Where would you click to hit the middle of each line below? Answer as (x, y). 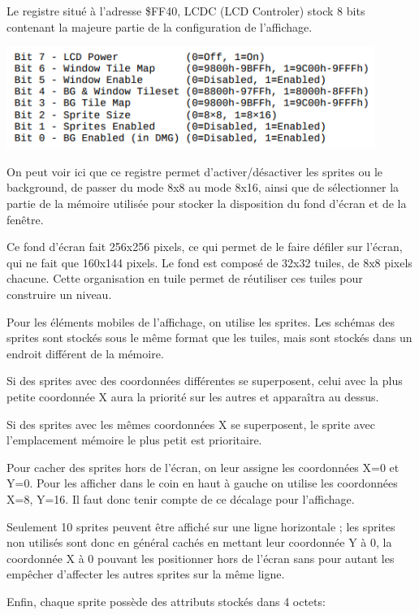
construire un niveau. (59, 295)
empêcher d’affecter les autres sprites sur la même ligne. (146, 574)
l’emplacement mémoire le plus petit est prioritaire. (134, 440)
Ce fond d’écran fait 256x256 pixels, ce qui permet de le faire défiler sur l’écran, (205, 247)
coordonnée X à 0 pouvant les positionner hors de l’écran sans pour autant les (201, 558)
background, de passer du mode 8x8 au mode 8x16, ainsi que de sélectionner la (203, 187)
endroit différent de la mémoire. (85, 353)
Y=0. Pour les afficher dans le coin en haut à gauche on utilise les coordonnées (202, 483)
